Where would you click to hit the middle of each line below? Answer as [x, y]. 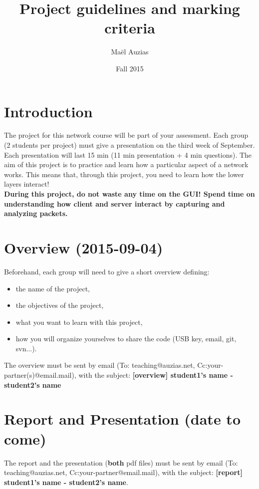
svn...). [26, 348]
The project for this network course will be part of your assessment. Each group [126, 135]
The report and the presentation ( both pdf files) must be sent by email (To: [121, 462]
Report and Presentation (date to [122, 419]
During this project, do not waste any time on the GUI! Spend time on [129, 194]
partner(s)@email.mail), [40, 375]
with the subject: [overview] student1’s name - [156, 375]
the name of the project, [53, 288]
